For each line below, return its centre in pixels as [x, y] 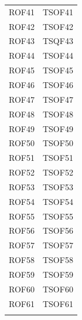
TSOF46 [58, 84]
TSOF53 [58, 186]
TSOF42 [58, 26]
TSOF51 [58, 158]
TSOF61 [58, 303]
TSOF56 [58, 230]
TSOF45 [58, 70]
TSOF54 [58, 201]
